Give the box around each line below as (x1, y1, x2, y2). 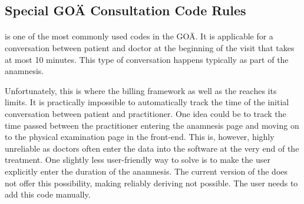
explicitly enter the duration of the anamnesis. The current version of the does (5, 165, 288, 177)
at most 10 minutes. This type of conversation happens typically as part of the (5, 53, 289, 65)
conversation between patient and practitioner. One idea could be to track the (5, 107, 286, 119)
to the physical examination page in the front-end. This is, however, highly (5, 131, 275, 143)
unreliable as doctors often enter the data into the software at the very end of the (5, 142, 299, 154)
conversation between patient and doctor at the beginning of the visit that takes (5, 41, 295, 53)
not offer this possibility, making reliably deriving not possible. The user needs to (5, 176, 298, 189)
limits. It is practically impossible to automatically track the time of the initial (5, 96, 289, 108)
